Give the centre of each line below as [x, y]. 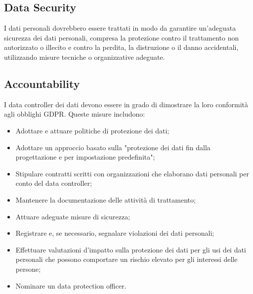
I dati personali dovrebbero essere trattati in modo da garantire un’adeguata [120, 28]
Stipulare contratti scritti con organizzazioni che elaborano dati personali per [132, 173]
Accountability [42, 83]
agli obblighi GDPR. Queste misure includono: [75, 114]
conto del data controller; [54, 183]
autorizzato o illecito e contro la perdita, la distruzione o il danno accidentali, [121, 47]
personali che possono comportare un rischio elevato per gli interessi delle [126, 259]
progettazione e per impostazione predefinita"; [85, 157]
